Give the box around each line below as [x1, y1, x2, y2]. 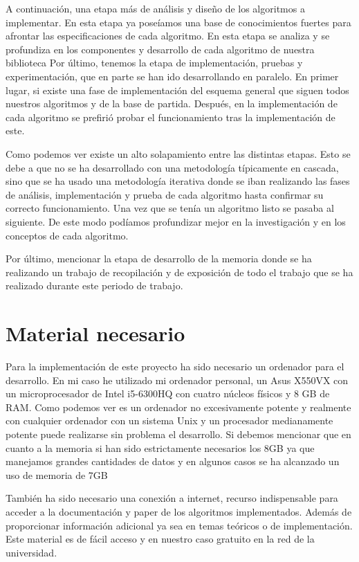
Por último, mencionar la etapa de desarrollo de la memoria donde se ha [6, 251, 312, 266]
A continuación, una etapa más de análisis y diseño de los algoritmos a [6, 1, 305, 15]
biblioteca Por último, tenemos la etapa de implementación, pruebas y [6, 55, 303, 70]
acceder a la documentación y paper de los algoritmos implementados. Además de [6, 504, 352, 518]
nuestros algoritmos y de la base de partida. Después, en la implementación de [6, 96, 338, 111]
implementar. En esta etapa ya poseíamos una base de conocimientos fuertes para [6, 15, 351, 29]
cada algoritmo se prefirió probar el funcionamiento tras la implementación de [6, 109, 335, 124]
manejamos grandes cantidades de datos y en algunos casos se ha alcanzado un [6, 454, 340, 469]
